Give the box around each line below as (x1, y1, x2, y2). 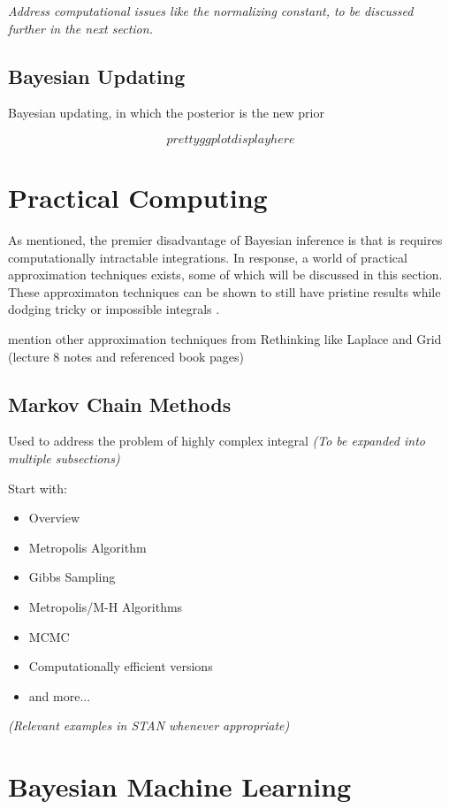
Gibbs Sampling (28, 568, 116, 586)
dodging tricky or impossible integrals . (8, 300, 220, 318)
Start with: (8, 478, 67, 497)
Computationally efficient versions (28, 657, 213, 675)
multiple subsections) (8, 449, 120, 468)
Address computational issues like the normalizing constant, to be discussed (8, 2, 414, 19)
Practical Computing (8, 179, 268, 216)
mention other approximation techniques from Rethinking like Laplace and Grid (8, 330, 442, 348)
